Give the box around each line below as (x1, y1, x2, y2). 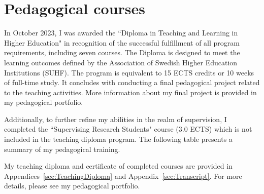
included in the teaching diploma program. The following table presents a (4, 134, 233, 144)
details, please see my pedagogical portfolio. (4, 180, 140, 191)
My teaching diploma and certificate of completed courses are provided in (4, 161, 233, 171)
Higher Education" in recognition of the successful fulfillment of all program (4, 37, 240, 48)
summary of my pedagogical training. (4, 143, 120, 154)
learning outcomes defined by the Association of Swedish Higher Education (4, 57, 238, 67)
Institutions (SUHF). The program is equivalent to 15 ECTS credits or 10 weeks (4, 67, 254, 77)
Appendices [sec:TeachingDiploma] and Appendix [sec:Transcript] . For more (4, 170, 242, 181)
